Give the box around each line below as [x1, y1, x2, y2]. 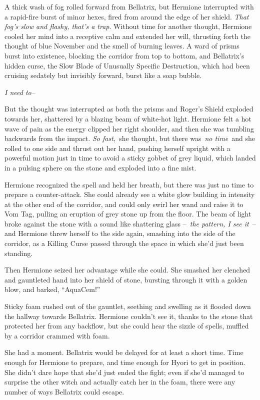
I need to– [4, 86, 35, 97]
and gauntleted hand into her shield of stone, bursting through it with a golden [4, 274, 247, 284]
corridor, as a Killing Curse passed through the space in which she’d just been [4, 238, 244, 248]
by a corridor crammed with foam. [4, 330, 110, 340]
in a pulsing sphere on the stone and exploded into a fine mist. [4, 162, 196, 172]
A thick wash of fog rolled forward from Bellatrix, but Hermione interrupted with [4, 1, 254, 11]
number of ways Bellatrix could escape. [4, 386, 124, 396]
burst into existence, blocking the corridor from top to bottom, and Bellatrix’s [4, 50, 244, 60]
